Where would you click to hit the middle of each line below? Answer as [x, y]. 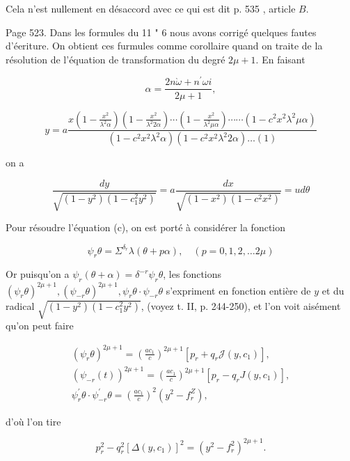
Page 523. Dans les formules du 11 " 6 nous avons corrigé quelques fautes [161, 32]
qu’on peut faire [40, 326]
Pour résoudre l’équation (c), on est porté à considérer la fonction [146, 227]
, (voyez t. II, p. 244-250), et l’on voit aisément [241, 305]
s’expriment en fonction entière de [238, 290]
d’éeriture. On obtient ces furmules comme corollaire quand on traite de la [164, 46]
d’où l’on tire [33, 421]
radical [20, 305]
